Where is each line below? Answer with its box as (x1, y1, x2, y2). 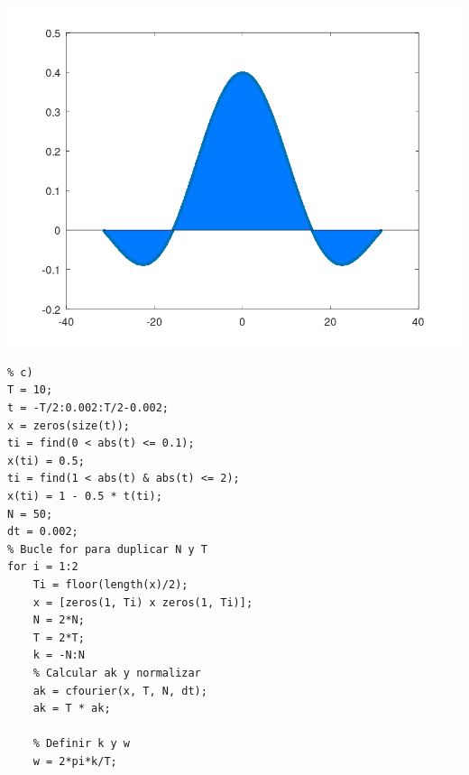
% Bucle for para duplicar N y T (7, 542, 207, 556)
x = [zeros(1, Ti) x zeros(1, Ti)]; (32, 595, 253, 609)
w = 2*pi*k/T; (32, 754, 117, 768)
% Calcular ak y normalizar (32, 666, 201, 679)
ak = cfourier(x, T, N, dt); (32, 684, 207, 697)
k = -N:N (32, 649, 85, 662)
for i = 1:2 (7, 560, 78, 574)
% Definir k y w (32, 737, 131, 751)
